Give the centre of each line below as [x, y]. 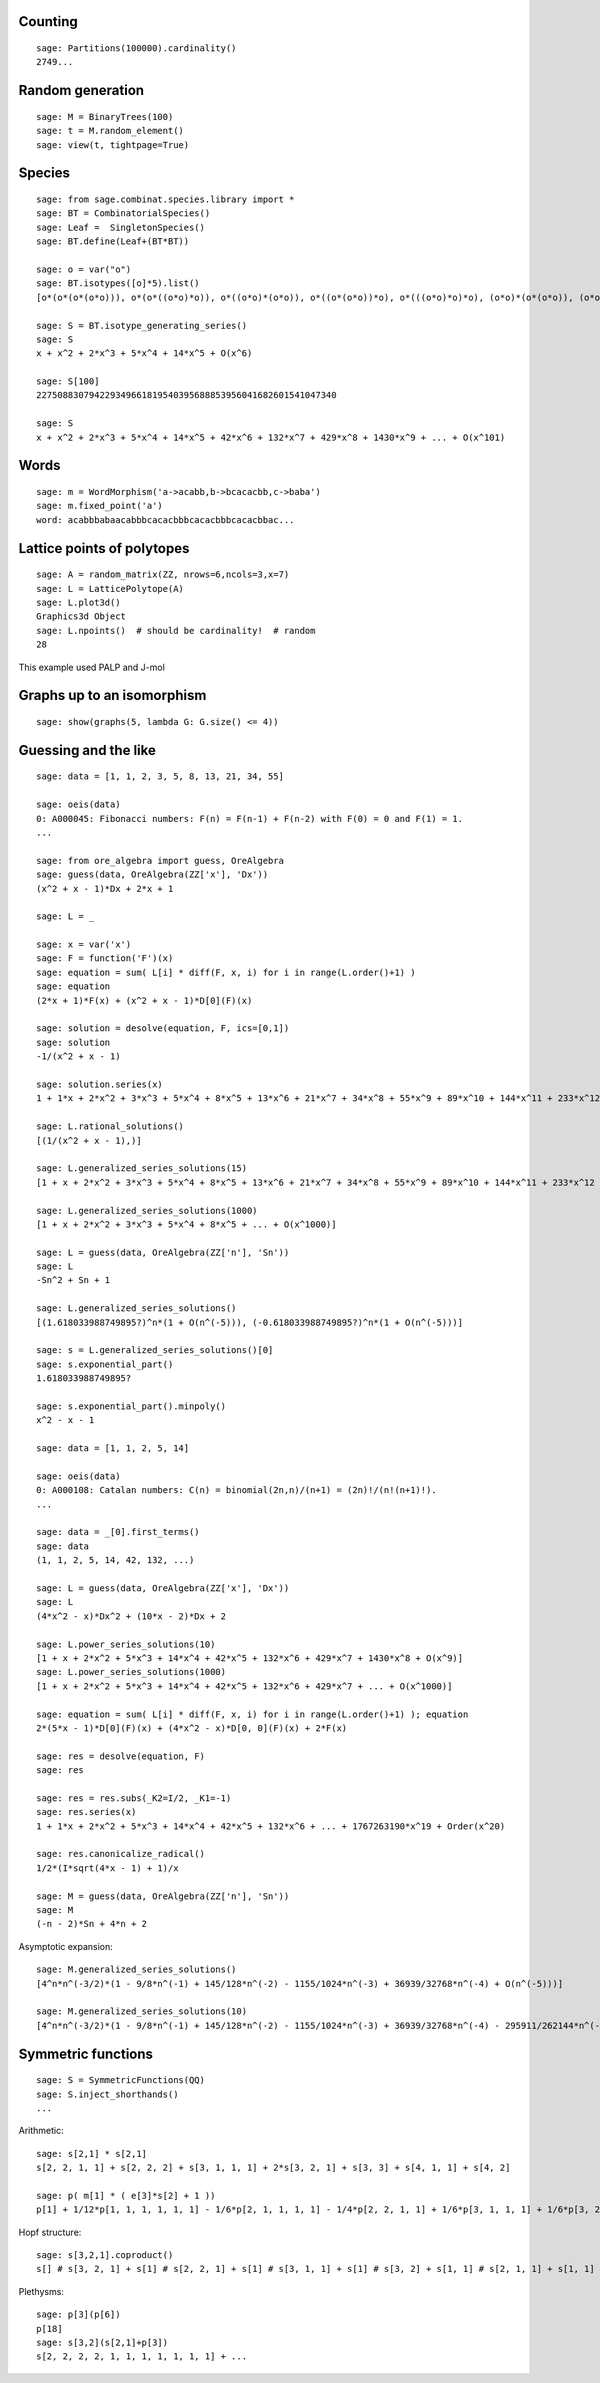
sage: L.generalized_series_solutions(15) [142, 1168]
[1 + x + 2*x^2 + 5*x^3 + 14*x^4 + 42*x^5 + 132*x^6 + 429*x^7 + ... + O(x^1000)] [244, 1686]
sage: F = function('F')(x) [105, 958]
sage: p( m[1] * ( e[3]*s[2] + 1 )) [126, 2195]
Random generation [81, 90]
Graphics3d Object [81, 616]
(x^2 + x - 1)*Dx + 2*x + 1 [105, 888]
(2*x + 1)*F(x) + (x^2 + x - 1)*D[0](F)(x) [144, 1000]
